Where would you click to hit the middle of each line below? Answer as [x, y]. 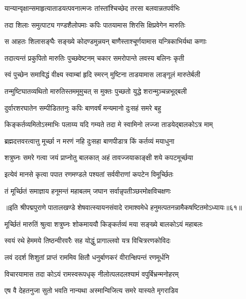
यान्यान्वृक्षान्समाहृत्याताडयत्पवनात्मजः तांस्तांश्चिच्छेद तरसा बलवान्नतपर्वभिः [92, 8]
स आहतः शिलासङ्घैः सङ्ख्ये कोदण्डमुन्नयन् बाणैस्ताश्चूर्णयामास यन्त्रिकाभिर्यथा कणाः [106, 41]
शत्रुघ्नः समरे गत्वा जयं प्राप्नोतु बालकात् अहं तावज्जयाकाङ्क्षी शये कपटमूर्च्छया [99, 157]
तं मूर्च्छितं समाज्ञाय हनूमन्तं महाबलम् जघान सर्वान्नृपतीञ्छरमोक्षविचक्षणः [88, 191]
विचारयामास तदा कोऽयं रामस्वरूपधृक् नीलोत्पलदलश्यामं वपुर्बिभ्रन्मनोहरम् [92, 274]
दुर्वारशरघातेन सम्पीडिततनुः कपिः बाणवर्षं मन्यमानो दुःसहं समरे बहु [83, 107]
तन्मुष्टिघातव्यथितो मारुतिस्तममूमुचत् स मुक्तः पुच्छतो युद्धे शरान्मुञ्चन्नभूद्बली [96, 91]
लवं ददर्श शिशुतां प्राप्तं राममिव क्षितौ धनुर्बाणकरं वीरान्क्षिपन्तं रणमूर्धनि [87, 257]
